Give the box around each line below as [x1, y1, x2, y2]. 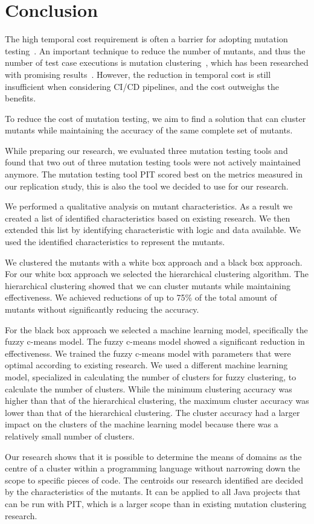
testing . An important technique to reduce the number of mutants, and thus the [5, 44, 306, 57]
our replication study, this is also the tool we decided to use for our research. [5, 179, 289, 192]
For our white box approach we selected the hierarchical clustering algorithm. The [5, 267, 309, 280]
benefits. [5, 92, 36, 104]
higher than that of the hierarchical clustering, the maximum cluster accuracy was [5, 394, 309, 407]
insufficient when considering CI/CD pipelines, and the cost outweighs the [5, 80, 280, 92]
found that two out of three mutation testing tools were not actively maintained [5, 156, 301, 168]
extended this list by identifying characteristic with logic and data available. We [5, 223, 301, 236]
